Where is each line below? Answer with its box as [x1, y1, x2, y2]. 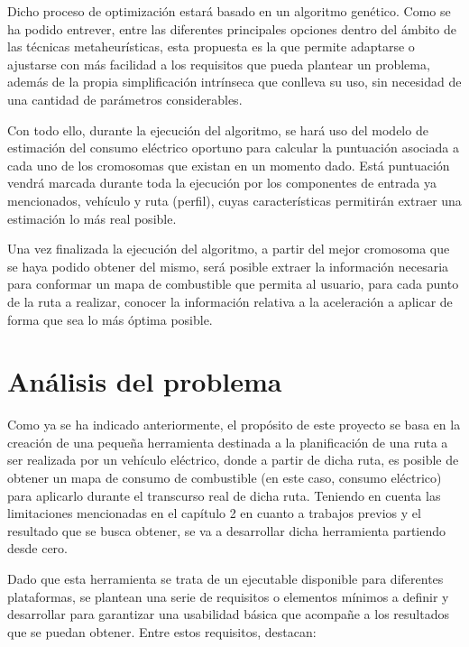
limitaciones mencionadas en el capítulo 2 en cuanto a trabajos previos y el [7, 504, 421, 522]
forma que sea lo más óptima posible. [7, 310, 213, 328]
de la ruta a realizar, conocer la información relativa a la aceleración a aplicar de [7, 291, 453, 310]
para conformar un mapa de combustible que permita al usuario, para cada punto [7, 274, 459, 293]
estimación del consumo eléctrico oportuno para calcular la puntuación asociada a [7, 138, 459, 157]
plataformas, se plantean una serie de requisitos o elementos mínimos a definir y [7, 587, 449, 605]
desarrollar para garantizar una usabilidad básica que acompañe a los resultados [7, 605, 449, 624]
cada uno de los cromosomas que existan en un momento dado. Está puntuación [7, 155, 450, 174]
